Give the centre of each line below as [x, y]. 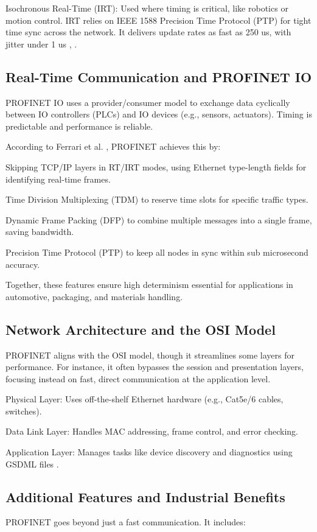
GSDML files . [32, 464]
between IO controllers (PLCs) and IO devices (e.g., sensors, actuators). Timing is [159, 114]
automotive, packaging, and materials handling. [94, 296]
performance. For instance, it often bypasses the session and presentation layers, [155, 367]
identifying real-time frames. [58, 179]
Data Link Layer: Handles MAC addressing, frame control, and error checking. [152, 431]
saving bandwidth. [40, 232]
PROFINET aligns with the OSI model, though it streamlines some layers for [150, 355]
